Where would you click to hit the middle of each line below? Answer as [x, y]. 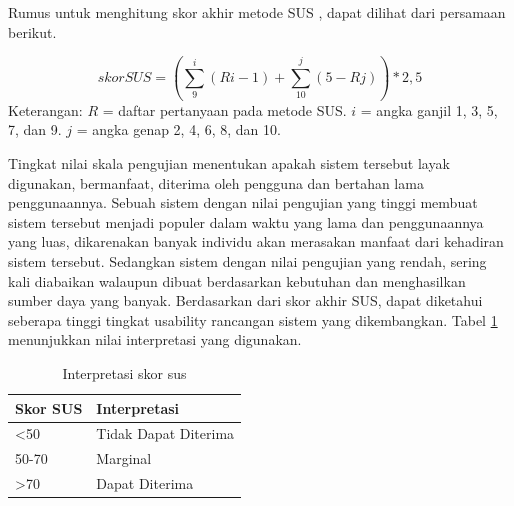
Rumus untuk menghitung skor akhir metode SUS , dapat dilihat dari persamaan [257, 12]
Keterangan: [45, 109]
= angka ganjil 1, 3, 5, [429, 109]
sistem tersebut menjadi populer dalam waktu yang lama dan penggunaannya [246, 221]
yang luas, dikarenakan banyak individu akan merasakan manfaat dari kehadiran [256, 241]
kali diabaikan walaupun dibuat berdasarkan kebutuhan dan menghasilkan [237, 280]
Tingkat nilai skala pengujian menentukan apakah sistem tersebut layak [229, 163]
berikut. [32, 31]
